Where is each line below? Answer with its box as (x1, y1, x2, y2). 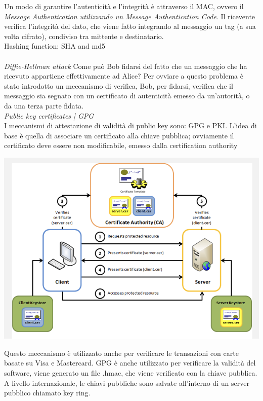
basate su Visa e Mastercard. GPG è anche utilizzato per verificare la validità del (4, 357, 256, 368)
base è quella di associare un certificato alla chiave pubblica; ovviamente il (4, 130, 234, 140)
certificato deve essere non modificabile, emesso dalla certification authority (4, 140, 238, 151)
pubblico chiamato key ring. (4, 387, 91, 398)
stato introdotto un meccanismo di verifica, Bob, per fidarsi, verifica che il (4, 80, 233, 91)
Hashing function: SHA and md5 (4, 41, 106, 51)
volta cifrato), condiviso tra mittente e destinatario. (4, 30, 164, 41)
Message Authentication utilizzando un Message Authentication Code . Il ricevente (4, 11, 255, 21)
